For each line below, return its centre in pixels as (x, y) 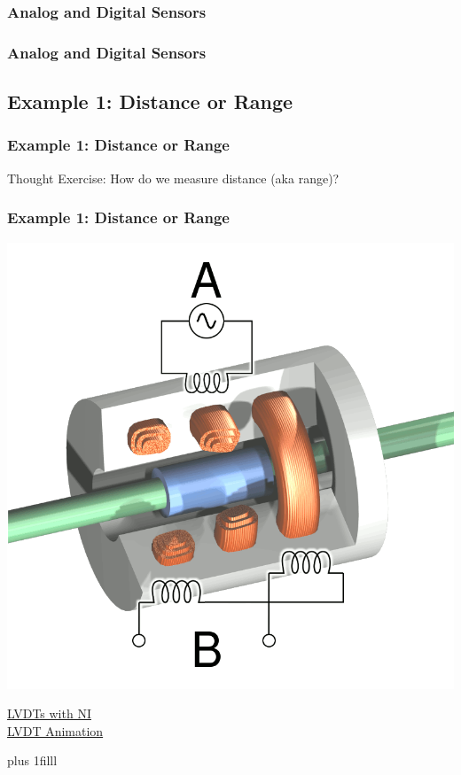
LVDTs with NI (49, 713)
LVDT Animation (55, 730)
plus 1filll (32, 760)
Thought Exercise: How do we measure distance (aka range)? (173, 178)
